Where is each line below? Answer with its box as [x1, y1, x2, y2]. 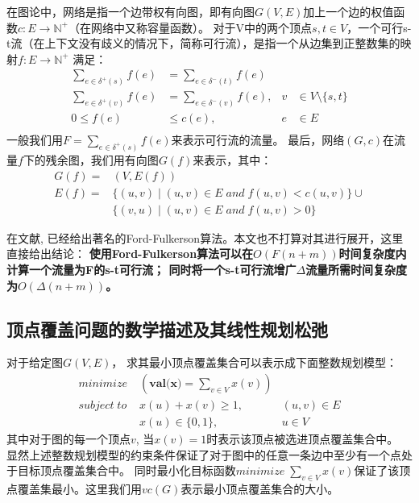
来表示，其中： [193, 152, 272, 168]
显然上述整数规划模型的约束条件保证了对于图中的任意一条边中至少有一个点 [6, 446, 401, 463]
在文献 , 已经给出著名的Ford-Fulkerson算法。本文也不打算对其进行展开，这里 [6, 229, 404, 246]
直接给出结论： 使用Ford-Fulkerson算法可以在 [6, 245, 254, 262]
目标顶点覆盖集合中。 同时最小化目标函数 [17, 462, 236, 479]
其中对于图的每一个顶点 [6, 430, 131, 447]
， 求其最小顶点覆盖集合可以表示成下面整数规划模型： [111, 354, 397, 371]
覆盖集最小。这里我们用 [17, 480, 142, 497]
